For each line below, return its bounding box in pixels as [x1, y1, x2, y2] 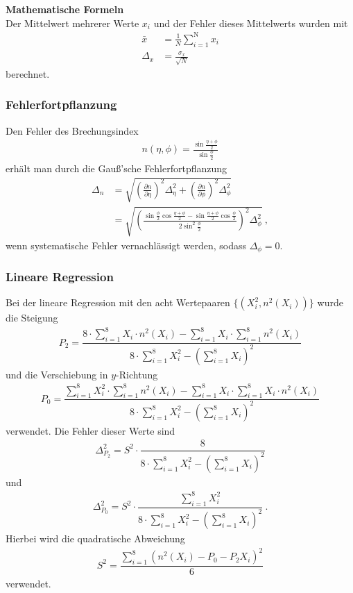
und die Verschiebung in [6, 367, 108, 381]
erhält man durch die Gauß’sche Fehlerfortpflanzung [6, 160, 227, 175]
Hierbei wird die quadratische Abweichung [6, 531, 185, 546]
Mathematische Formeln [6, 2, 124, 16]
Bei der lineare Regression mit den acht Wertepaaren [6, 295, 230, 310]
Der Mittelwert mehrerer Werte [6, 15, 139, 30]
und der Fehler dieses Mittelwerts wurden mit [153, 15, 348, 30]
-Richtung [116, 367, 158, 381]
